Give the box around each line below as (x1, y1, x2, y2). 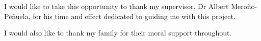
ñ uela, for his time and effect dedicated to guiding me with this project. (12, 10, 236, 21)
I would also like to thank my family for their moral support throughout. (4, 27, 232, 38)
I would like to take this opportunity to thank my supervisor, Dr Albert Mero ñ (4, 1, 251, 11)
